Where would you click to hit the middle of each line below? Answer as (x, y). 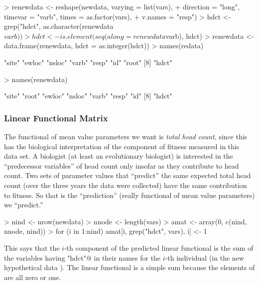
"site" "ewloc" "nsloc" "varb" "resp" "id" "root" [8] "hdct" (88, 62)
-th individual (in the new (204, 257)
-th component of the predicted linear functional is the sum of (159, 247)
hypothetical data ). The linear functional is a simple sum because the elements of (129, 267)
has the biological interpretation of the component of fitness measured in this (122, 146)
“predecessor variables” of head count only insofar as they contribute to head (122, 165)
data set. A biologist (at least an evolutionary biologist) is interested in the (119, 156)
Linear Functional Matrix (56, 118)
